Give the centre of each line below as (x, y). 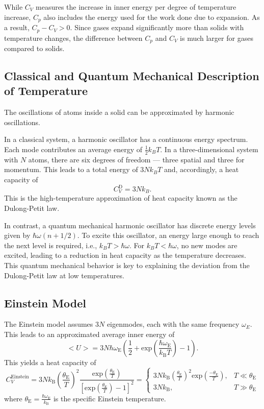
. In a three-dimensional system (209, 149)
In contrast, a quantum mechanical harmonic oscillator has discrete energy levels (130, 225)
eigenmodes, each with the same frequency (173, 324)
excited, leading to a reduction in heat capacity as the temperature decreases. (125, 255)
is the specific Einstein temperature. (110, 398)
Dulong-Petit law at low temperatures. (64, 275)
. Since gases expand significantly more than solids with (157, 27)
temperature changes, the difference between (73, 38)
